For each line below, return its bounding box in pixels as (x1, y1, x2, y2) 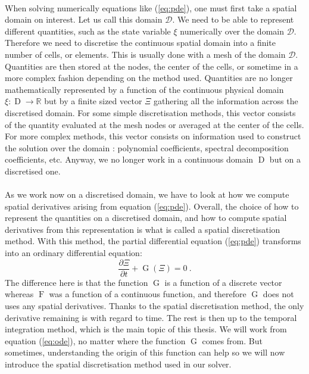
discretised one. (5, 164, 61, 177)
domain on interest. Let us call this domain (5, 13, 163, 26)
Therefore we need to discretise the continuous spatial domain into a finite (5, 36, 276, 49)
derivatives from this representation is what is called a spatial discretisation (5, 223, 280, 235)
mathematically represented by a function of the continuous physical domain (5, 83, 284, 95)
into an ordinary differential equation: (5, 247, 142, 259)
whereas (5, 288, 34, 300)
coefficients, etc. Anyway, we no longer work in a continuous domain (5, 153, 254, 166)
